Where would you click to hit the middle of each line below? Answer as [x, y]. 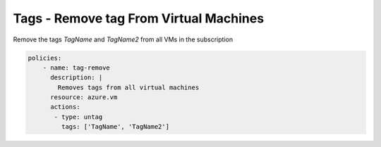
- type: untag [78, 117]
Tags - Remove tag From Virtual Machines [139, 18]
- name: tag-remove [77, 68]
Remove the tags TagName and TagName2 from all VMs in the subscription [123, 39]
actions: [65, 107]
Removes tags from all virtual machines [128, 87]
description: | [77, 78]
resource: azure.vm [84, 97]
